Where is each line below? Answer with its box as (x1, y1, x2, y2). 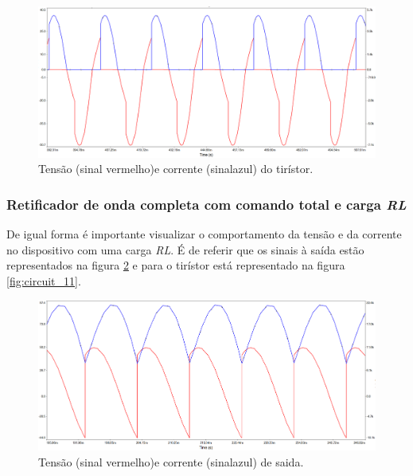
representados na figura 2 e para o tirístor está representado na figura (6, 257, 345, 273)
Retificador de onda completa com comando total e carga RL (6, 194, 407, 214)
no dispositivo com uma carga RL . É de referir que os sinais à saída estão (6, 241, 364, 258)
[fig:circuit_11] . (6, 272, 81, 289)
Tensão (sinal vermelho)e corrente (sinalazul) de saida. (38, 454, 304, 470)
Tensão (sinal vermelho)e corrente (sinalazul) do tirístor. (38, 160, 314, 177)
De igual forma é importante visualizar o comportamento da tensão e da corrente (6, 226, 402, 242)
